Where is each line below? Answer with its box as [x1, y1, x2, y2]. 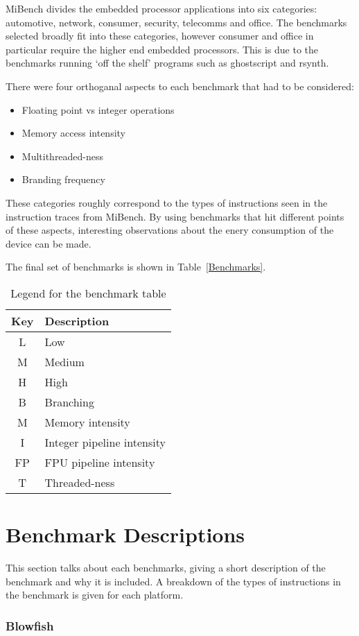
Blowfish [6, 617, 54, 634]
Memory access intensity [21, 126, 125, 140]
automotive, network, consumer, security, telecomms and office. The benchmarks [6, 15, 347, 29]
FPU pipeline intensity [44, 454, 155, 470]
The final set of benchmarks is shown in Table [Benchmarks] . [6, 259, 266, 274]
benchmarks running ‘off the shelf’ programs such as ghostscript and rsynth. [6, 55, 329, 70]
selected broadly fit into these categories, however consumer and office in [6, 28, 314, 43]
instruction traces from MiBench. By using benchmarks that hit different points [6, 209, 344, 223]
